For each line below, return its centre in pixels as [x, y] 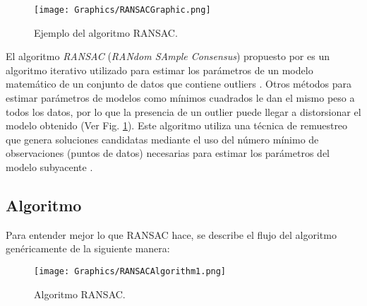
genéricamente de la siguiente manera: [88, 248]
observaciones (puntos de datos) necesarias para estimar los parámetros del [168, 153]
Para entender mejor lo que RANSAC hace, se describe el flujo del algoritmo [171, 234]
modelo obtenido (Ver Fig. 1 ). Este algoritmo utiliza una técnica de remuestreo [177, 125]
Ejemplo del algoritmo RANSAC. [106, 32]
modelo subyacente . [49, 167]
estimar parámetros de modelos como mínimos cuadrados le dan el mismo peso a [180, 98]
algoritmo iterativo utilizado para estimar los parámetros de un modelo [160, 70]
